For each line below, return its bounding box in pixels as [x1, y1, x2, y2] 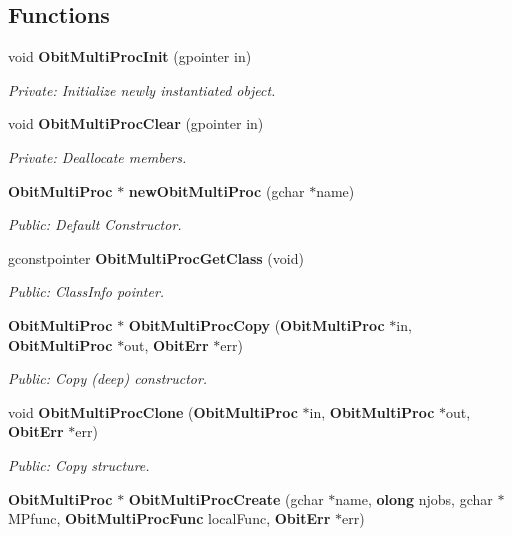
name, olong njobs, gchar [335, 488, 493, 509]
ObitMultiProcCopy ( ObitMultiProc [128, 314, 385, 335]
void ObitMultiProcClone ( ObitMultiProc [8, 401, 298, 422]
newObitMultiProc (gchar [128, 180, 305, 201]
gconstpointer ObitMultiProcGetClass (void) [8, 247, 304, 268]
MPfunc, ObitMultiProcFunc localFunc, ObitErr [8, 508, 331, 529]
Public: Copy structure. [8, 454, 150, 475]
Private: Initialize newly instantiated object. [8, 79, 276, 100]
